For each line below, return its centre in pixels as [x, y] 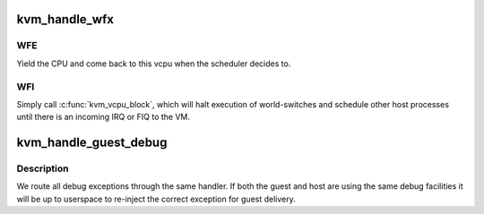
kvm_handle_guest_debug [92, 143]
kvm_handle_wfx [65, 19]
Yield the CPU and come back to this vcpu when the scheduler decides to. [154, 64]
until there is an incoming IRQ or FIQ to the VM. [104, 117]
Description [43, 168]
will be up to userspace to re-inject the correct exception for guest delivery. [156, 199]
